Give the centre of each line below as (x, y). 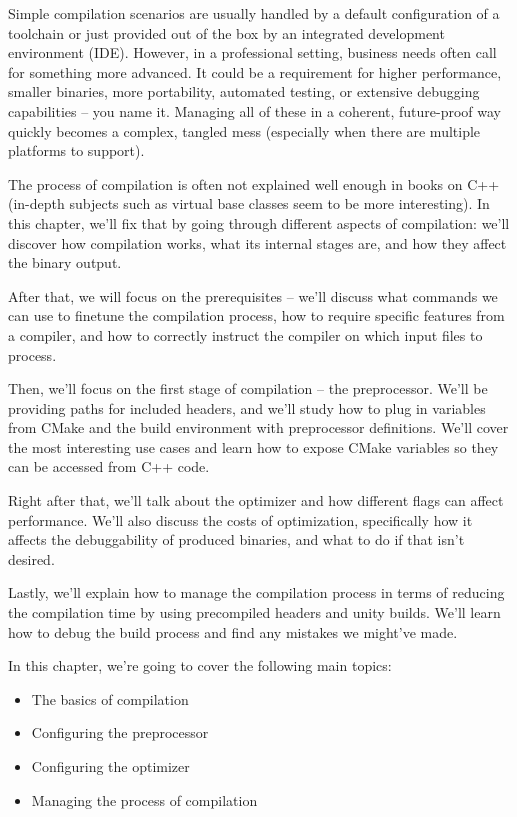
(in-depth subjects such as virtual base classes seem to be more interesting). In (249, 203)
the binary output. (65, 262)
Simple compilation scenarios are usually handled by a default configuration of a (254, 13)
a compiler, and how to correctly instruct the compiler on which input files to (245, 334)
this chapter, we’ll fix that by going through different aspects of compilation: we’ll (259, 222)
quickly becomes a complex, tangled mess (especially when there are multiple (244, 130)
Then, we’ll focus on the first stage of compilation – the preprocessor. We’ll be (248, 388)
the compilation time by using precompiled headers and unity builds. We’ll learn (254, 612)
